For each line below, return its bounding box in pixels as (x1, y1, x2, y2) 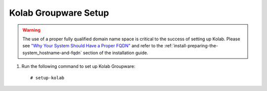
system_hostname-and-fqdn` (22, 50, 82, 56)
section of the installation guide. (83, 50, 148, 56)
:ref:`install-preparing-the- (164, 43, 219, 49)
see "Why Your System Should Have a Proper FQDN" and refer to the (22, 43, 163, 49)
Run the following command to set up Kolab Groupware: (21, 63, 135, 69)
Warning (22, 27, 41, 33)
